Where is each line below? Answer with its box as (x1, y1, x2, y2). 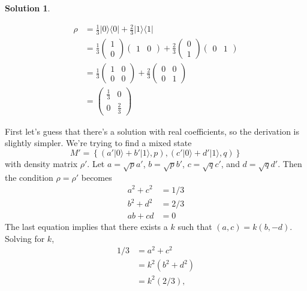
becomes (81, 171, 112, 183)
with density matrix (5, 157, 78, 170)
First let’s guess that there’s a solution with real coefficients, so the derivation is (5, 125, 299, 137)
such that (177, 220, 212, 233)
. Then (278, 157, 302, 170)
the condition (5, 171, 53, 183)
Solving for (5, 232, 45, 244)
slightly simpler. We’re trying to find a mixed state (5, 137, 192, 149)
